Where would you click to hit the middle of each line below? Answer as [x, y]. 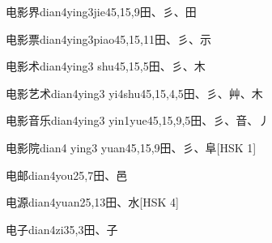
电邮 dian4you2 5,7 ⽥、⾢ [67, 175]
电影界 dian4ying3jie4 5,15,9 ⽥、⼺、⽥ [101, 11]
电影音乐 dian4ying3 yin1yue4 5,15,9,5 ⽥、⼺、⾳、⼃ [138, 120]
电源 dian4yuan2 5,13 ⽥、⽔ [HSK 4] [92, 202]
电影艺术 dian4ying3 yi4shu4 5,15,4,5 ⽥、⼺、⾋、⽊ [134, 93]
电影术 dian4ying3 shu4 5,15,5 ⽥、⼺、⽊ [106, 66]
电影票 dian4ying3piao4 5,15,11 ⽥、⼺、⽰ [109, 38]
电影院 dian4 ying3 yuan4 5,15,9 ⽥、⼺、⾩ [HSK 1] [131, 147]
